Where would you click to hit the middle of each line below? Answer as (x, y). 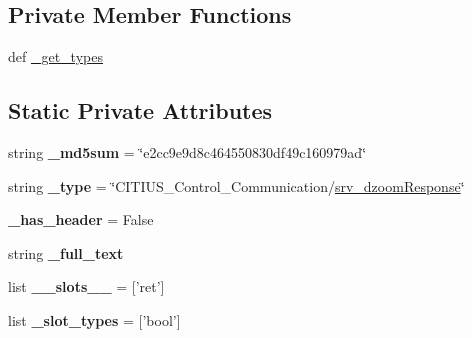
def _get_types (55, 56)
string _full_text (66, 252)
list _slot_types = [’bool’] (94, 319)
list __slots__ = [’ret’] (86, 286)
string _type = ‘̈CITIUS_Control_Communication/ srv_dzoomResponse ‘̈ (236, 185)
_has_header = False (81, 219)
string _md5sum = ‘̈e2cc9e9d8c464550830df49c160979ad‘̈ (187, 152)
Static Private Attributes (140, 110)
